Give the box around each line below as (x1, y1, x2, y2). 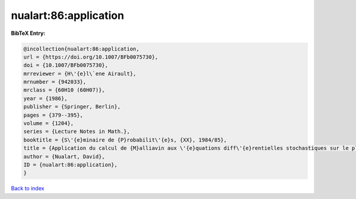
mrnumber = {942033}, (23, 79, 87, 85)
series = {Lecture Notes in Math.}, (23, 128, 131, 135)
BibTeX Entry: (11, 30, 46, 37)
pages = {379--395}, (23, 111, 83, 118)
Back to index (11, 185, 44, 192)
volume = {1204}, (23, 120, 74, 127)
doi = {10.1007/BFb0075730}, (23, 62, 109, 69)
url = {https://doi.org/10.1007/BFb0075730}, (23, 53, 158, 60)
